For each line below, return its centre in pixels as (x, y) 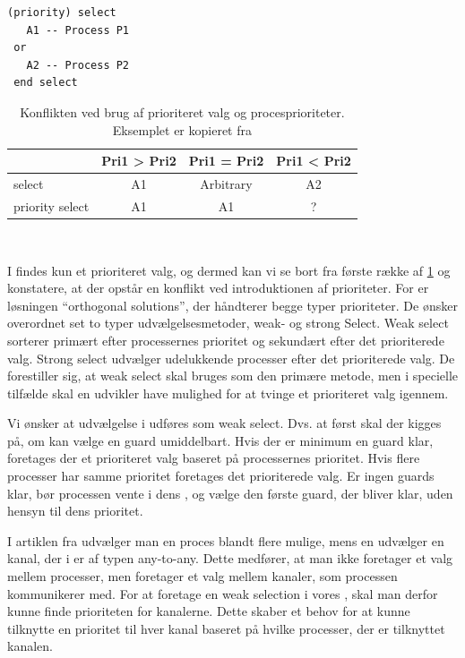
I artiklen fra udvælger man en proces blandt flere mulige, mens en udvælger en (226, 540)
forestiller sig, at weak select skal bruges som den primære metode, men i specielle (233, 376)
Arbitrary (226, 184)
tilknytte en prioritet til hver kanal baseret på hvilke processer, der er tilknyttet (226, 628)
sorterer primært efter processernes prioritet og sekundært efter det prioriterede (226, 340)
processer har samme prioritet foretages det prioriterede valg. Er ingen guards (221, 476)
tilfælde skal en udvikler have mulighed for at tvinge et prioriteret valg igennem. (228, 393)
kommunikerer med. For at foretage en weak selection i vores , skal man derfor (223, 593)
